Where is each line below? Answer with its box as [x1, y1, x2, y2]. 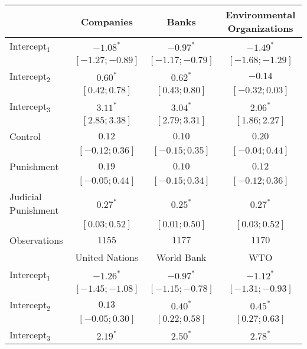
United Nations [75, 250, 139, 264]
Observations [9, 233, 63, 247]
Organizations [227, 21, 293, 35]
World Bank [156, 250, 207, 264]
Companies [80, 14, 133, 28]
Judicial [9, 190, 42, 203]
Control [9, 129, 41, 143]
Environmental [225, 8, 296, 21]
